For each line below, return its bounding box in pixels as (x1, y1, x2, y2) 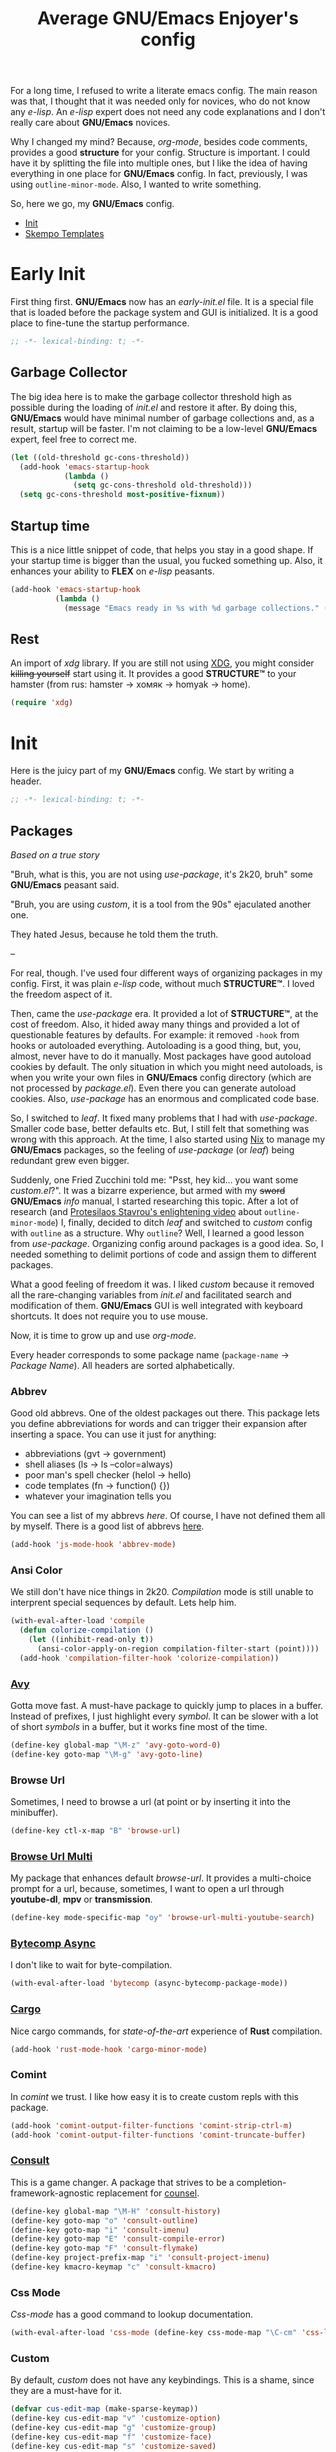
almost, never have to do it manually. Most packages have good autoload (10, 1050, 312, 1062)
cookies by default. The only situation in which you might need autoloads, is (10, 1060, 323, 1072)
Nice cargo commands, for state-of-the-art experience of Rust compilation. (10, 2025, 323, 2037)
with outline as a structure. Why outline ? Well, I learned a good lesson (10, 1227, 305, 1239)
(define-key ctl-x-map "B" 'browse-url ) (10, 1826, 182, 1836)
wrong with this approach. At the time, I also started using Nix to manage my (10, 1133, 326, 1145)
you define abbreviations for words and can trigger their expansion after (10, 1418, 308, 1430)
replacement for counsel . (96, 2187, 200, 2199)
